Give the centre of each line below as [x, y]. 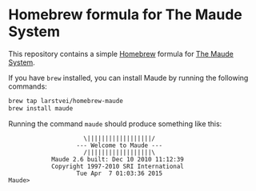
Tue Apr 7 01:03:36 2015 [119, 173]
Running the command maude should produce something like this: [115, 123]
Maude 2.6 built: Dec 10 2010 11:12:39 [117, 159]
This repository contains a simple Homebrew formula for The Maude [121, 54]
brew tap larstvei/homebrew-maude [66, 101]
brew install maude [41, 108]
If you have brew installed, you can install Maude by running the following [128, 78]
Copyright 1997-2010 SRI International [117, 166]
